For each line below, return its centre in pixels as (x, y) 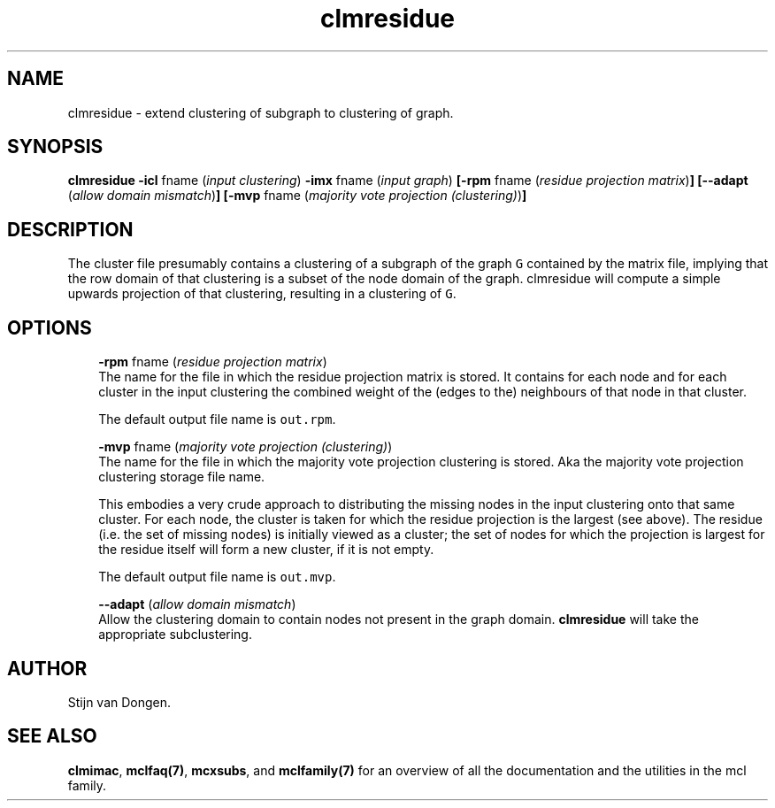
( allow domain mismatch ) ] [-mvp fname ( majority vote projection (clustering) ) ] (297, 196)
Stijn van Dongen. (119, 702)
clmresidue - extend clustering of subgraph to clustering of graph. (261, 112)
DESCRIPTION (70, 229)
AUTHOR (47, 668)
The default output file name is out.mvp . (217, 577)
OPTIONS (50, 327)
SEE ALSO (52, 736)
